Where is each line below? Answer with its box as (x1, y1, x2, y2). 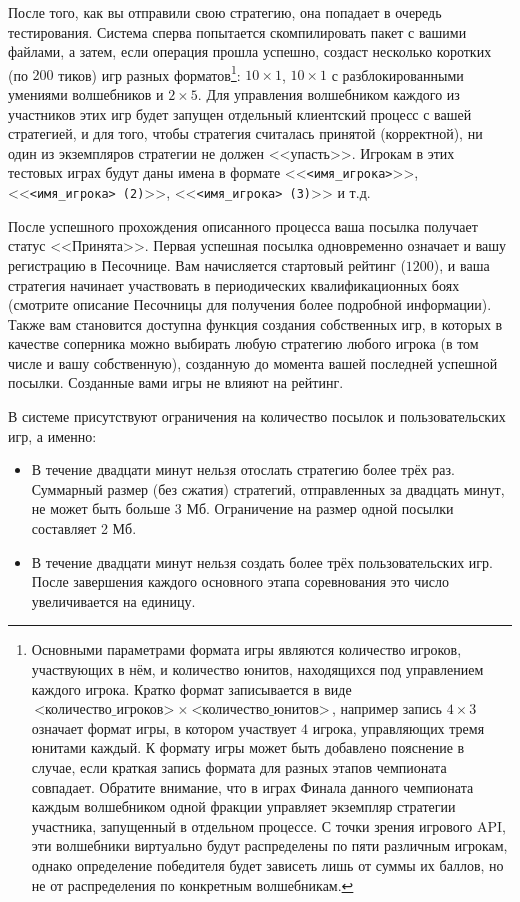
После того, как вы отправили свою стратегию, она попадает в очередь (8, 2, 442, 22)
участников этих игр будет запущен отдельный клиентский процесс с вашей (8, 103, 472, 124)
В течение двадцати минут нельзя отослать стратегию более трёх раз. (31, 459, 455, 480)
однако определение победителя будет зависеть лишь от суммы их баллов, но (31, 854, 504, 875)
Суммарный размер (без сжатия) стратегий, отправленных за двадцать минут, (31, 478, 505, 499)
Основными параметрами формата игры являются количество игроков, (31, 639, 462, 660)
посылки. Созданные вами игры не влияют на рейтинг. (8, 372, 344, 393)
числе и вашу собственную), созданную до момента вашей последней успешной (8, 352, 498, 373)
